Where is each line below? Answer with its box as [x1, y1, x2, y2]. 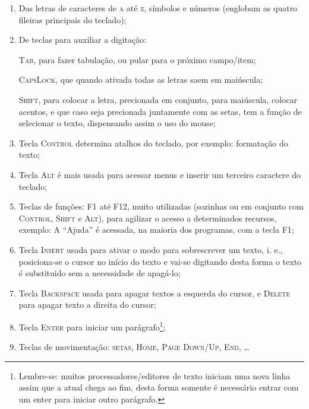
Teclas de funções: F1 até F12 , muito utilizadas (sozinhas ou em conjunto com [18, 200, 304, 213]
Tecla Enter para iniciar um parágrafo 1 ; [18, 319, 166, 333]
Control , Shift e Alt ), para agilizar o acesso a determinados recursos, [18, 211, 277, 224]
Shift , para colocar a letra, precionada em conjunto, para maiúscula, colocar [18, 93, 298, 105]
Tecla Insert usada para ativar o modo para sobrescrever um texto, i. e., [18, 243, 283, 255]
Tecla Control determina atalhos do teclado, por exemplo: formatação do [18, 136, 288, 149]
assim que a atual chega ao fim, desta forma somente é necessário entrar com [18, 381, 299, 394]
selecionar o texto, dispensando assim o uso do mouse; [18, 117, 216, 129]
